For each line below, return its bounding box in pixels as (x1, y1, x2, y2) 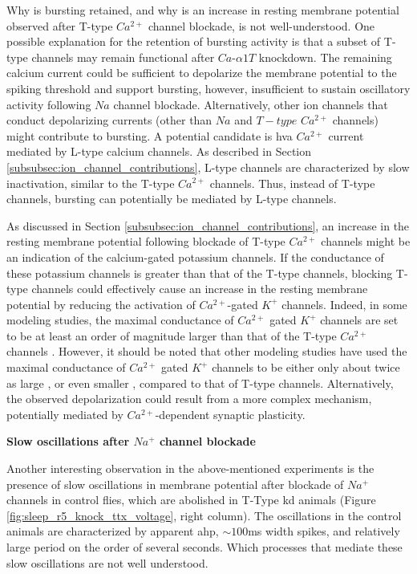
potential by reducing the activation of (6, 295, 196, 312)
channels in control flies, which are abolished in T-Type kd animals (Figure (6, 491, 376, 508)
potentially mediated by (6, 405, 123, 422)
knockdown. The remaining (258, 48, 392, 65)
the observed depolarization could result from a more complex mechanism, (6, 390, 372, 407)
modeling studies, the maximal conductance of (6, 311, 234, 328)
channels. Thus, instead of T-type (209, 174, 375, 191)
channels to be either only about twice (212, 359, 400, 376)
